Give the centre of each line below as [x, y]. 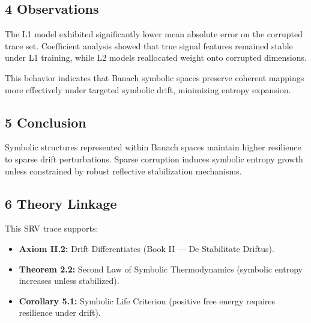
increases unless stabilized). [69, 281]
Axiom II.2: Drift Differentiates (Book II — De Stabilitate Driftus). [146, 248]
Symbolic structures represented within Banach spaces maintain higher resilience [153, 147]
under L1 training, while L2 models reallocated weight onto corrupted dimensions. [156, 57]
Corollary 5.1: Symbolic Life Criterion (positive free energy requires [147, 300]
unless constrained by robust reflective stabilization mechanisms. [123, 171]
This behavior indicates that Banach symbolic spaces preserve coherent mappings [155, 77]
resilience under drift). [60, 312]
